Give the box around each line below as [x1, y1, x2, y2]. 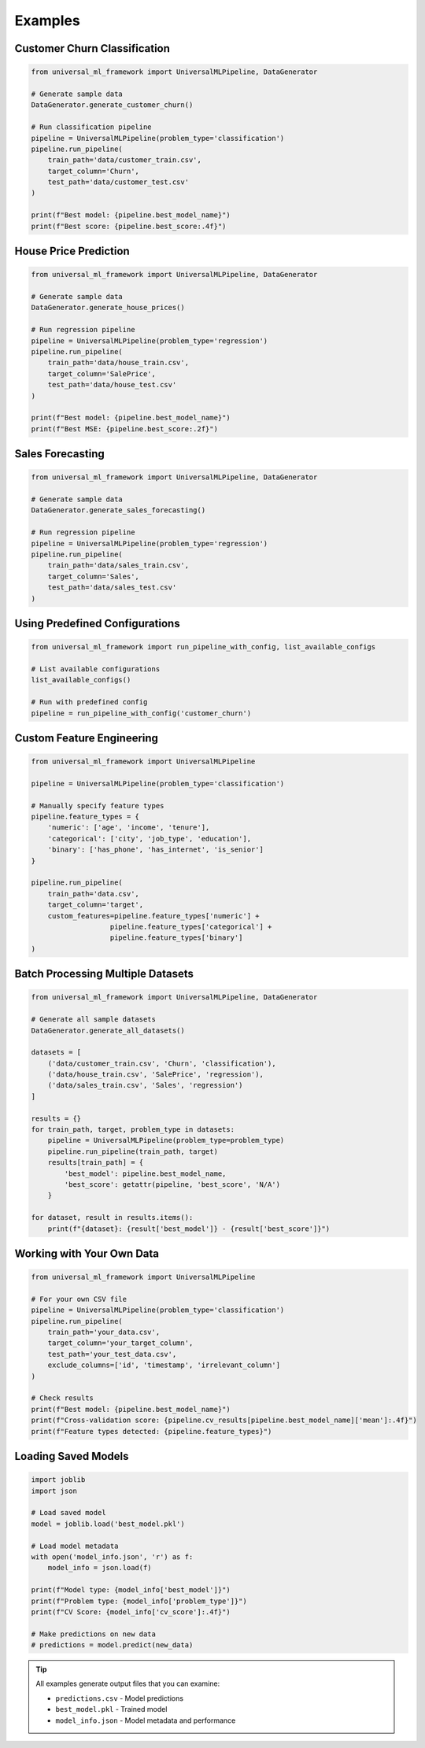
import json [31, 1486, 78, 1495]
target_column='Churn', [47, 166, 139, 176]
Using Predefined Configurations [14, 616, 180, 630]
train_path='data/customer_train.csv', [47, 156, 202, 164]
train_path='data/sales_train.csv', [47, 561, 189, 570]
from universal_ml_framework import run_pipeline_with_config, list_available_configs [31, 642, 376, 652]
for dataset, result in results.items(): [31, 1213, 194, 1222]
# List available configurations [31, 664, 161, 673]
